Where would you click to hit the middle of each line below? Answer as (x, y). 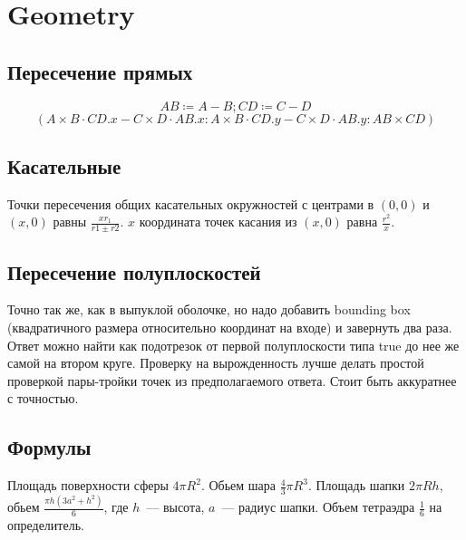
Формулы (49, 447)
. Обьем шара (238, 485)
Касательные (64, 165)
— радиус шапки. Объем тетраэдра (318, 507)
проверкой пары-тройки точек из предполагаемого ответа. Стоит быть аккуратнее (232, 380)
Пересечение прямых (100, 71)
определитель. (46, 525)
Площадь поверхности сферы (88, 485)
